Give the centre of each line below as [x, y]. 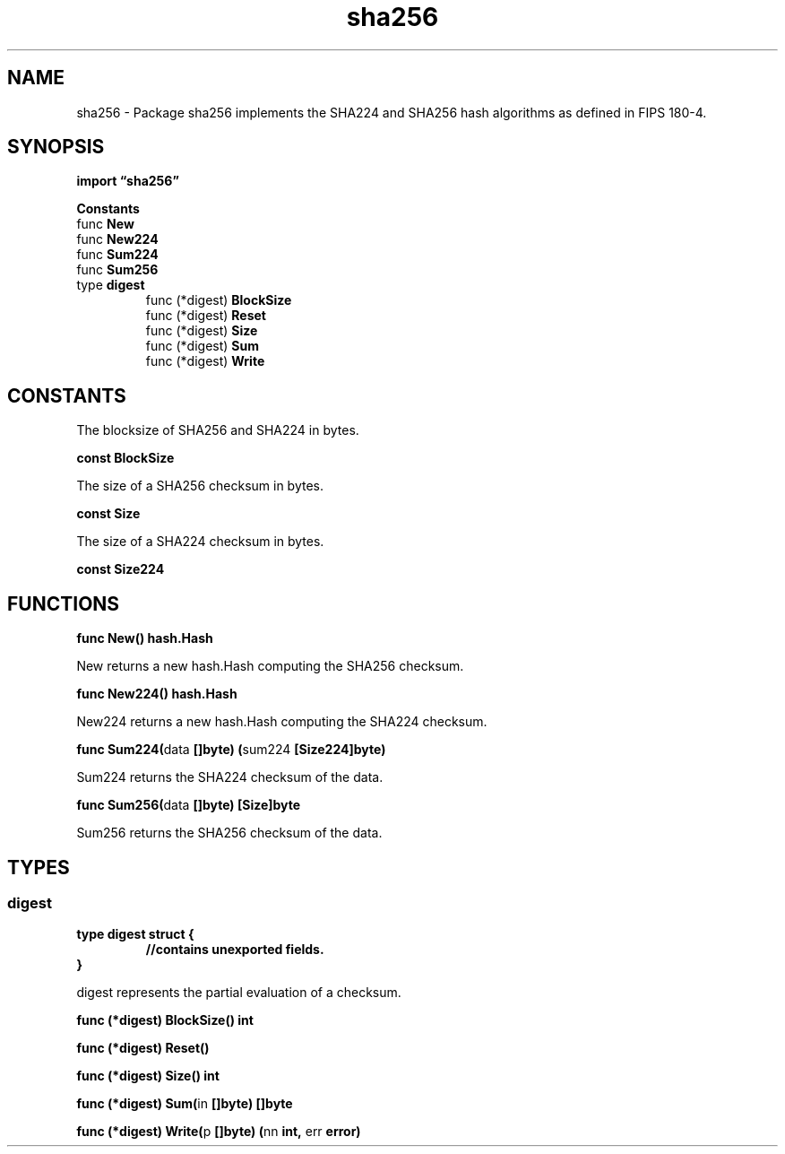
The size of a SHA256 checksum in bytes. [200, 486]
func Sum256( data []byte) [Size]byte [189, 805]
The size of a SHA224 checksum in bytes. [200, 542]
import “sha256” [128, 181]
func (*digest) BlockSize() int [165, 1020]
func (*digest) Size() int [148, 1076]
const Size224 [121, 569]
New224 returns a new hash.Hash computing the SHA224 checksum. [282, 722]
